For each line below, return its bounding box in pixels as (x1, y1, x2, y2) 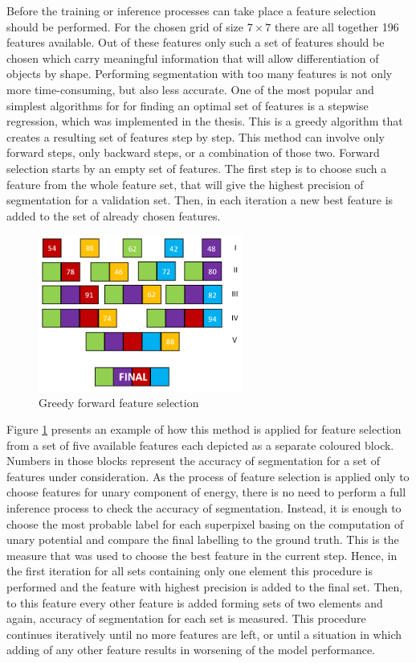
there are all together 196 (274, 18, 399, 35)
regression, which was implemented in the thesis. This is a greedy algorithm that (6, 113, 403, 130)
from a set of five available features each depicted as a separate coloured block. (6, 436, 394, 453)
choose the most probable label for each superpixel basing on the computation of (6, 515, 404, 532)
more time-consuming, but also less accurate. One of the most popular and (6, 80, 374, 97)
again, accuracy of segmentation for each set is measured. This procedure (6, 610, 366, 627)
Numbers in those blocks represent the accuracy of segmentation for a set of (6, 452, 380, 469)
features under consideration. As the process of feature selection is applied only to (6, 467, 410, 484)
